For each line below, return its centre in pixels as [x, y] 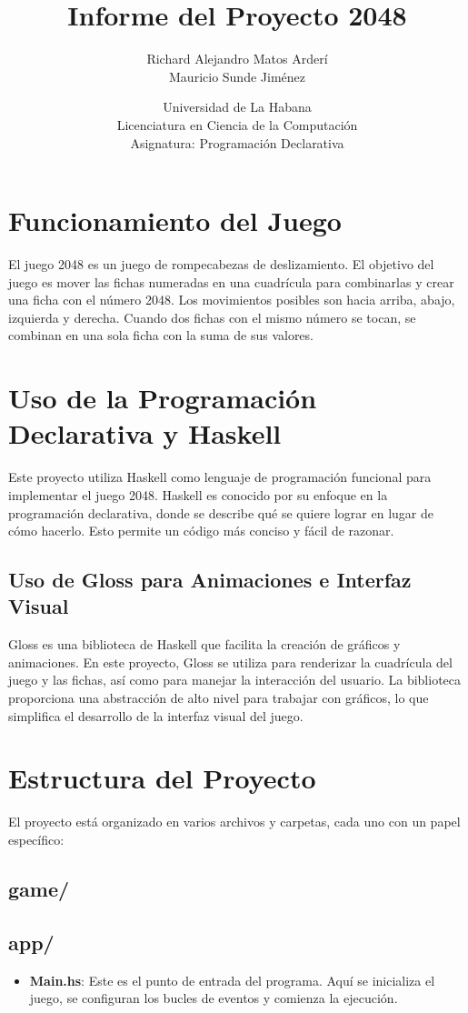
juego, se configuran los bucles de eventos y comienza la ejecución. [214, 998]
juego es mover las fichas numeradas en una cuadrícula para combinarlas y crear [231, 281]
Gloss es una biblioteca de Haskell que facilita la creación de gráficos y [204, 644]
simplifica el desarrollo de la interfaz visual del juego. [156, 715]
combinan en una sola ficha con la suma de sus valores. [161, 335]
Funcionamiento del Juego [175, 221]
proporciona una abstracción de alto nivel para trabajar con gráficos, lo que [219, 698]
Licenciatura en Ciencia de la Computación [237, 124]
